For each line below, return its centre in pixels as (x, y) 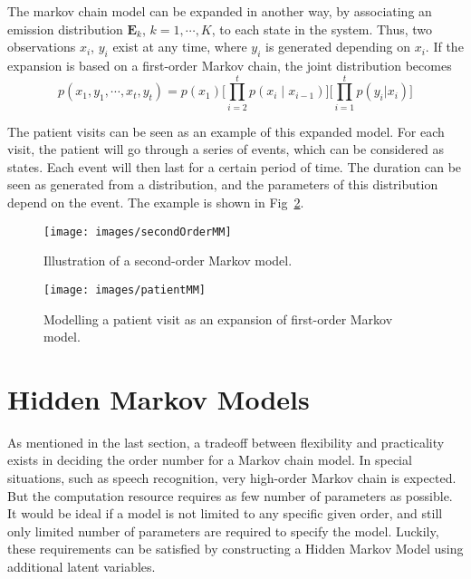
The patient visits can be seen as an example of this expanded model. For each (226, 131)
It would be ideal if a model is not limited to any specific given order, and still (225, 513)
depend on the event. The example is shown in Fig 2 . (156, 203)
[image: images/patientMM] (125, 289)
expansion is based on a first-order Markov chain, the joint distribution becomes (230, 65)
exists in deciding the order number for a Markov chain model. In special (210, 460)
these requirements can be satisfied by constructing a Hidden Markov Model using (235, 549)
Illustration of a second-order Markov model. (168, 261)
